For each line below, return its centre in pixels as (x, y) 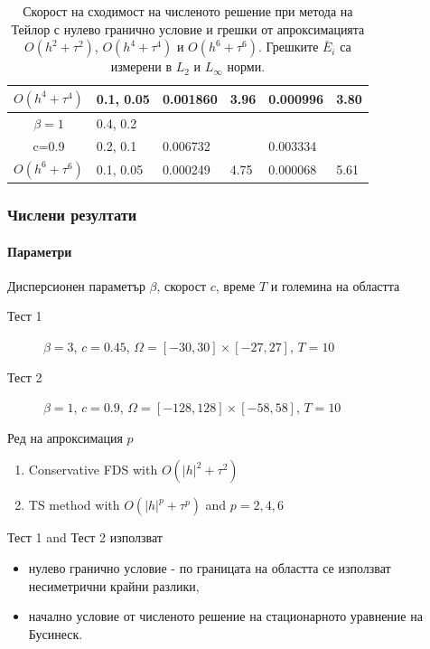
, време (235, 285)
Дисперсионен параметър (76, 285)
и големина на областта (335, 285)
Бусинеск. (56, 633)
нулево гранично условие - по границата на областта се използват (210, 568)
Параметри (40, 251)
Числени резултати (72, 215)
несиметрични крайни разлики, (114, 585)
